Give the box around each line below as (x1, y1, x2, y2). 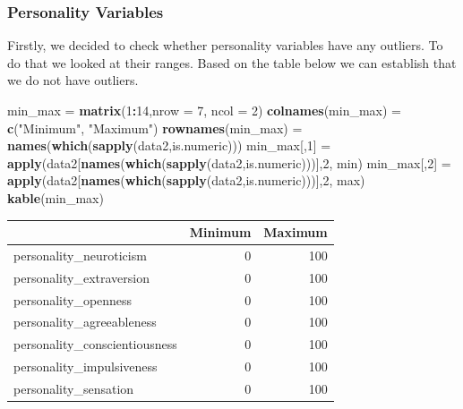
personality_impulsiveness (13, 357, 158, 376)
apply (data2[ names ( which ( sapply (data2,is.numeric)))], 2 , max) (7, 171, 365, 190)
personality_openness (13, 290, 133, 309)
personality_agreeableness (13, 312, 157, 331)
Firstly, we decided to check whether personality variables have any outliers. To (7, 36, 443, 55)
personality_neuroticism (13, 245, 147, 264)
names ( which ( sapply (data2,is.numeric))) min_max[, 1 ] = (7, 136, 331, 155)
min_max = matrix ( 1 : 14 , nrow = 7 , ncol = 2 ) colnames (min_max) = (7, 101, 402, 119)
